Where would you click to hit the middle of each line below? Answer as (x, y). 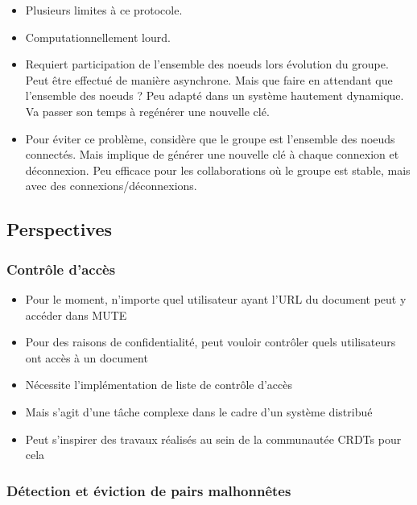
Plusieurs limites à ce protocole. (104, 10)
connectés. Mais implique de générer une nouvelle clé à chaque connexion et (212, 154)
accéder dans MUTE (76, 315)
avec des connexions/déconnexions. (111, 186)
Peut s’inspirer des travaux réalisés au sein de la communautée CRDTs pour (213, 439)
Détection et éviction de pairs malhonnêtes (149, 490)
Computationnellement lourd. (98, 37)
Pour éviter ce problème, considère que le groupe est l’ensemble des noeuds (210, 138)
